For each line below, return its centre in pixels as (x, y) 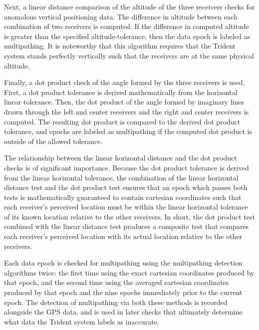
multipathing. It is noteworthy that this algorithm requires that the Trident (120, 46)
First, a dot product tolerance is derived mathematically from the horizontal (121, 92)
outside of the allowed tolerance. (53, 141)
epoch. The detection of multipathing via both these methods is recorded (116, 302)
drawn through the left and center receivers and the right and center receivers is (127, 111)
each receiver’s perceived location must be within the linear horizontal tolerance (126, 207)
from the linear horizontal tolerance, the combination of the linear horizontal (121, 177)
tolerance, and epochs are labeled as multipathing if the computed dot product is (128, 131)
